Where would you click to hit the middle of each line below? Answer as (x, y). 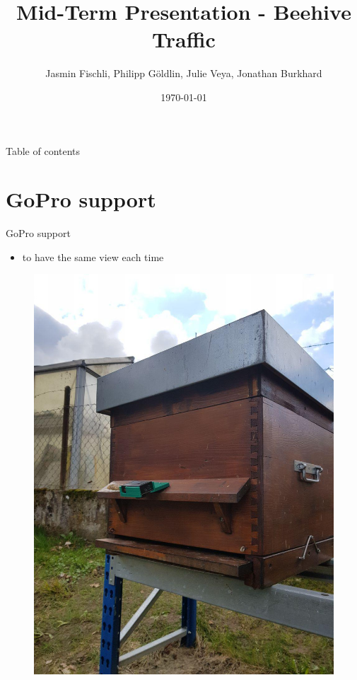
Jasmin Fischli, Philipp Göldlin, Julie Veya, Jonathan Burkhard (184, 73)
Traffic (184, 39)
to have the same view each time (93, 257)
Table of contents (43, 150)
